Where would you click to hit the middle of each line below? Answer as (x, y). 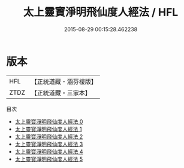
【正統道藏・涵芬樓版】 (64, 82)
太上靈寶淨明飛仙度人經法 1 (48, 129)
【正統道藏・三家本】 (61, 92)
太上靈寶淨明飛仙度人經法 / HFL (101, 12)
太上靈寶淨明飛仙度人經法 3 (49, 144)
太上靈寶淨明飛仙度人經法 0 (49, 121)
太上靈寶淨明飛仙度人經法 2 (49, 136)
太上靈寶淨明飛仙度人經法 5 (49, 159)
